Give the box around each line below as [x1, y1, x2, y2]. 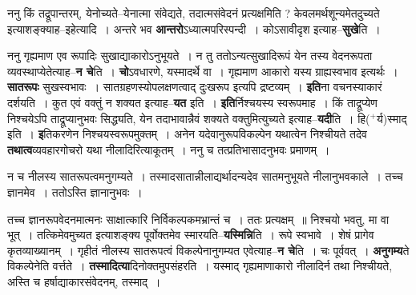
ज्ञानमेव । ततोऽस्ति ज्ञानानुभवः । [7, 183, 143, 200]
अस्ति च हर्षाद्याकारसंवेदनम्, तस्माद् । [7, 273, 161, 289]
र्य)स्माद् [376, 110, 407, 126]
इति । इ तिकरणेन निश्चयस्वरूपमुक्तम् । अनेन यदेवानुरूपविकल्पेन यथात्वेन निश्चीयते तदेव [7, 126, 367, 142]
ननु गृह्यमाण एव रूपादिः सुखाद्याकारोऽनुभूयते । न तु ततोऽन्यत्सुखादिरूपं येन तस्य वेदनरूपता [7, 47, 373, 64]
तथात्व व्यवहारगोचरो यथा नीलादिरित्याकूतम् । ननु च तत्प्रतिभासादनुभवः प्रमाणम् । [7, 141, 330, 157]
